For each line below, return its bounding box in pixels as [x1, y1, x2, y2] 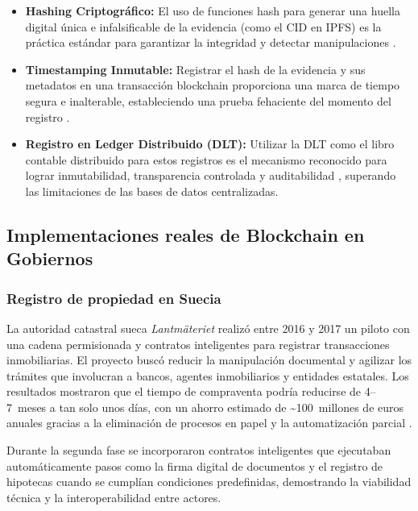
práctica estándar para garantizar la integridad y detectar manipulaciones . [25, 34, 396, 51]
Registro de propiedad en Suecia [6, 288, 221, 308]
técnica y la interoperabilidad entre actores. [6, 488, 221, 505]
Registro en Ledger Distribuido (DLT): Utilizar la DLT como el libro [25, 135, 395, 152]
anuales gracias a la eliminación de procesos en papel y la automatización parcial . [6, 414, 412, 431]
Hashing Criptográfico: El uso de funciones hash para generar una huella [25, 2, 400, 19]
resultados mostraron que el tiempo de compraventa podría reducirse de [6, 383, 362, 400]
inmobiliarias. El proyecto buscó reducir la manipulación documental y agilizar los [6, 351, 412, 368]
